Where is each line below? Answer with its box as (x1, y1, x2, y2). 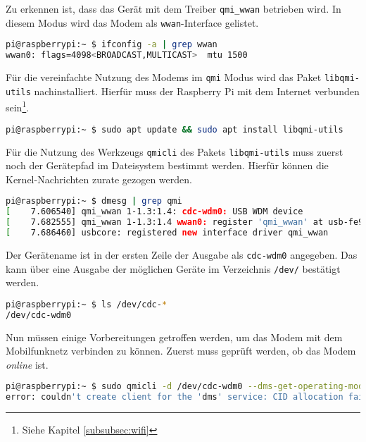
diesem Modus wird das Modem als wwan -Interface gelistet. (6, 15, 259, 30)
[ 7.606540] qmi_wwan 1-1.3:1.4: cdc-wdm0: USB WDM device (6, 207, 303, 217)
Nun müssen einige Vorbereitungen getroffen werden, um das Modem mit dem (6, 329, 343, 344)
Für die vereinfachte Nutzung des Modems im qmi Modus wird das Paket (6, 70, 322, 85)
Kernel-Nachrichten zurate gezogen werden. (6, 171, 192, 186)
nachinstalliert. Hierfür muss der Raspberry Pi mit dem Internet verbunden (34, 83, 360, 98)
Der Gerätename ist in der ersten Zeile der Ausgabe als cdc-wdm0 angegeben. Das (6, 247, 358, 262)
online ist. (6, 357, 49, 372)
